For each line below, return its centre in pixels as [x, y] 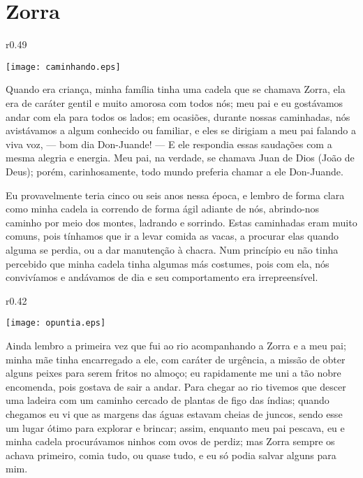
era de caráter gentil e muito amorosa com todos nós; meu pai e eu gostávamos [175, 102]
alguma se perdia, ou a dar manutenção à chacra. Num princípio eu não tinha [172, 249]
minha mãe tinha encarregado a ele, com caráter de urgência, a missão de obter [176, 359]
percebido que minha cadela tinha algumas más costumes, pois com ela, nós [168, 263]
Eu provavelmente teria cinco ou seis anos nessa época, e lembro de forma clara [175, 195]
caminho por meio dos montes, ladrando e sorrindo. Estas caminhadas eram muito [181, 222]
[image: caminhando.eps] [63, 67]
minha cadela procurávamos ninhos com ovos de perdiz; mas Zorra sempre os [170, 441]
